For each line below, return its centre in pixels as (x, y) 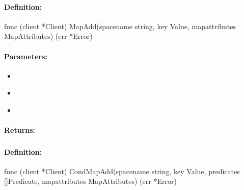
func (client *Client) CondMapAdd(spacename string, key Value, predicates (122, 171)
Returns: (20, 130)
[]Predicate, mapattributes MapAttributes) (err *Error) (90, 181)
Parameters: (26, 56)
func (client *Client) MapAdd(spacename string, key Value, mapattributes (120, 26)
